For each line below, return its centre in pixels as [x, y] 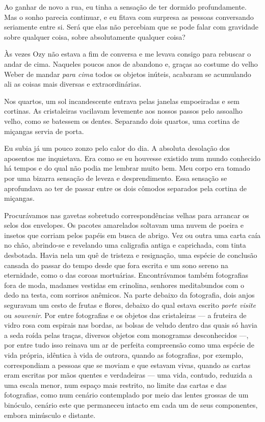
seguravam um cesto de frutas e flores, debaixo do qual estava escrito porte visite [130, 305]
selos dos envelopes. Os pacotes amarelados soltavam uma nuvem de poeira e [124, 225]
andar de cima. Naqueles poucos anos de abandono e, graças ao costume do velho [131, 63]
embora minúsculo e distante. [50, 415]
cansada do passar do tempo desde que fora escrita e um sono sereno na [116, 265]
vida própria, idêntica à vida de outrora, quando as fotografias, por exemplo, [124, 355]
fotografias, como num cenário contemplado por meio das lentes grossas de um [126, 395]
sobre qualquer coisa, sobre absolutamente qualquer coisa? [95, 36]
